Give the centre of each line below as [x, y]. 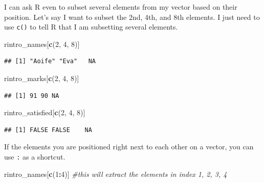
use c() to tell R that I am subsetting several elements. [91, 27]
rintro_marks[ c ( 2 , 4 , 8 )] [42, 78]
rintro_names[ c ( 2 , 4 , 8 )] [42, 44]
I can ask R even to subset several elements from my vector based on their [121, 7]
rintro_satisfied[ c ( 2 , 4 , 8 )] [45, 112]
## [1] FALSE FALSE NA [48, 130]
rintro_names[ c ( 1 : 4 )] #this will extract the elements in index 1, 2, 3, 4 [116, 174]
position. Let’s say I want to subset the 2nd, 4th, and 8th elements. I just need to [132, 17]
